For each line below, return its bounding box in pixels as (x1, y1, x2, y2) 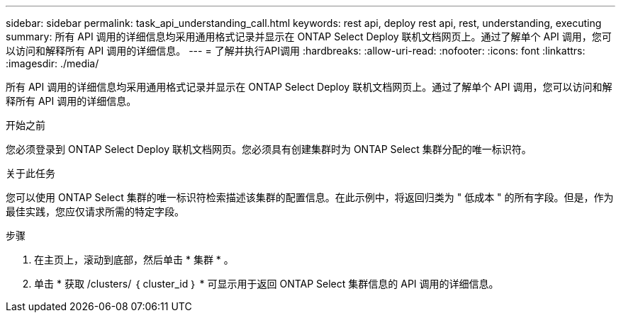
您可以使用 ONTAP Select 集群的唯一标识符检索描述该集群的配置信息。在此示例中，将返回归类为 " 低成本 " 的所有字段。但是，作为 (6, 191, 614, 203)
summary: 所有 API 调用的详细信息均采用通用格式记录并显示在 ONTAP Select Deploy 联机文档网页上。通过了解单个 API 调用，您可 (6, 30, 612, 42)
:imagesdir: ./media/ (6, 57, 99, 69)
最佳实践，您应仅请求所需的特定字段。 (6, 205, 184, 217)
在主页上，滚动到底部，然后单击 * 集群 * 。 (34, 254, 234, 266)
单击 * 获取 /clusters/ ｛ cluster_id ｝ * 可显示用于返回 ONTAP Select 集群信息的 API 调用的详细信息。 (34, 278, 499, 290)
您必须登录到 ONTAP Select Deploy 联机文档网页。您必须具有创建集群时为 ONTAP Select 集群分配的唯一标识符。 (6, 143, 532, 155)
